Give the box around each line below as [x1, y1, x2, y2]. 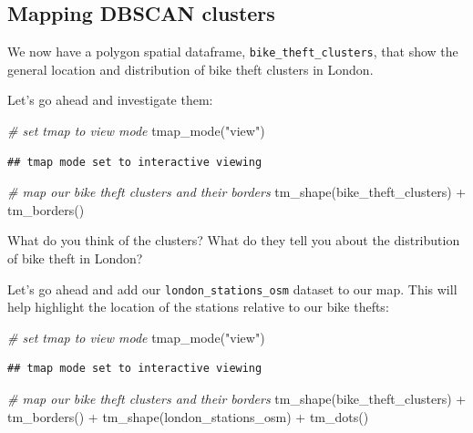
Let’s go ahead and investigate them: [7, 90, 213, 109]
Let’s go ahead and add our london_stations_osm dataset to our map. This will [7, 279, 458, 298]
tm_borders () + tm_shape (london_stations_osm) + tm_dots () [7, 407, 369, 426]
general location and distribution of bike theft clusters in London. [7, 59, 374, 78]
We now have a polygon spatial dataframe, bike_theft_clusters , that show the [7, 42, 458, 61]
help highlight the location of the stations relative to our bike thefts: [7, 297, 389, 316]
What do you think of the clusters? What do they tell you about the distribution [7, 231, 460, 250]
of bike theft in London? [7, 249, 143, 268]
